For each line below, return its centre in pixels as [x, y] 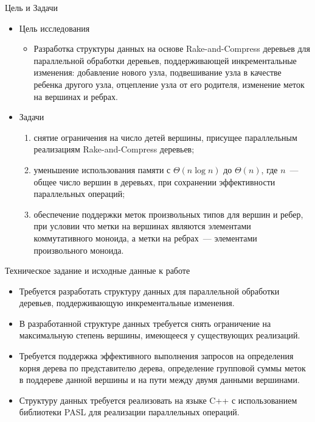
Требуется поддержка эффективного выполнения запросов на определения [156, 356]
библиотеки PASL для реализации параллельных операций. [129, 412]
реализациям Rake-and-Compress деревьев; [114, 149]
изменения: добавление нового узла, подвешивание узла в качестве [157, 72]
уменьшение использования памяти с [102, 169]
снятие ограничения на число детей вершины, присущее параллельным [165, 137]
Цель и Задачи [32, 7]
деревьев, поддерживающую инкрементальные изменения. [127, 303]
